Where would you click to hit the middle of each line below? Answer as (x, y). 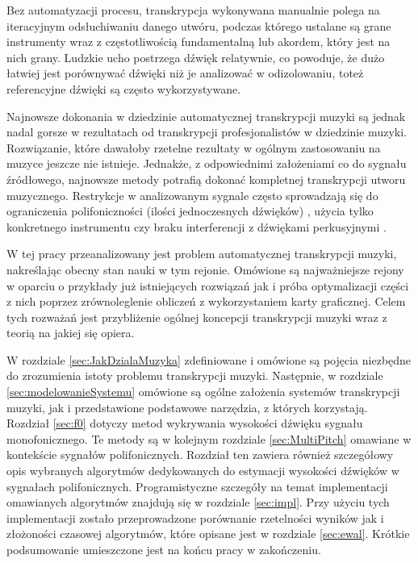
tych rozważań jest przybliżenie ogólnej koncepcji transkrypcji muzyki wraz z (197, 317)
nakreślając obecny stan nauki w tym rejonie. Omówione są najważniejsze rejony (205, 269)
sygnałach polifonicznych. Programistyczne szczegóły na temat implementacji (197, 486)
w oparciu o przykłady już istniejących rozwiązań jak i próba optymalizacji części (208, 285)
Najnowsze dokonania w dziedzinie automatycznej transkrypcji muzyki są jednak (206, 116)
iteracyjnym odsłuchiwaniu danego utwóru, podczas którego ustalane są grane (199, 25)
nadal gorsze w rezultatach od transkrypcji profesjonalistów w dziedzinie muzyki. (207, 132)
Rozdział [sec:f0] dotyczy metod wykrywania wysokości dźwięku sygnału (185, 423)
